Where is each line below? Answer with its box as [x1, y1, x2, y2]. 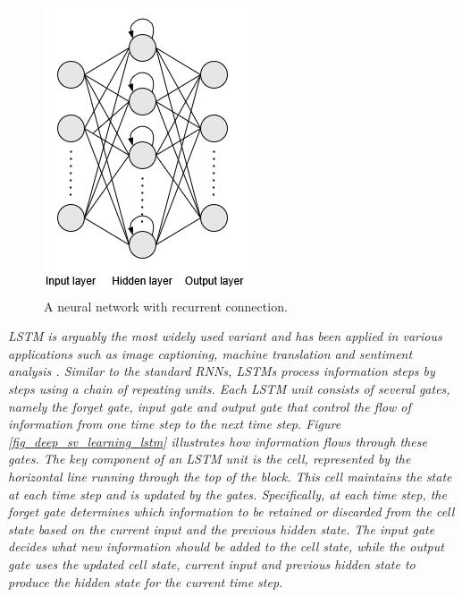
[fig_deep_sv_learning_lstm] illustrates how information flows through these [8, 431, 427, 450]
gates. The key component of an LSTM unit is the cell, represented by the [8, 449, 411, 468]
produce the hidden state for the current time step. [8, 572, 283, 591]
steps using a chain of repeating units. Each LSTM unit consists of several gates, [8, 379, 450, 397]
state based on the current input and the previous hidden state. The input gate [8, 519, 435, 538]
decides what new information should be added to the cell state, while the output [8, 537, 444, 556]
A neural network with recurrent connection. [44, 296, 288, 315]
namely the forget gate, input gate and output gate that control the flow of [8, 397, 411, 415]
